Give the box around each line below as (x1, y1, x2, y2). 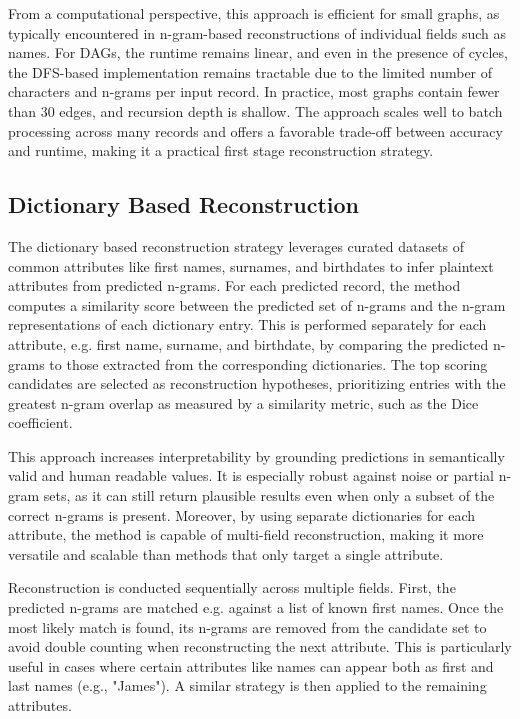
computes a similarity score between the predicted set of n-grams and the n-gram (8, 294, 506, 315)
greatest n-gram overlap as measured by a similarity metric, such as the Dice (8, 392, 479, 413)
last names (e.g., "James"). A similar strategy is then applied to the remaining (8, 675, 487, 696)
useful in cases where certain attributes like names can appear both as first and (8, 655, 494, 676)
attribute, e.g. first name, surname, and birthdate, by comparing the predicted (8, 333, 489, 354)
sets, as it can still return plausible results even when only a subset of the (43, 485, 495, 506)
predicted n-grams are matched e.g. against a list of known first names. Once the (8, 597, 504, 618)
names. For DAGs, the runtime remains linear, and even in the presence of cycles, (8, 42, 508, 63)
